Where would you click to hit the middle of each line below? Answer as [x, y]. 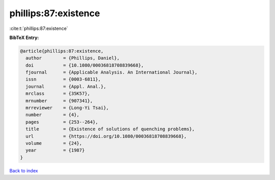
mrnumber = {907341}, [59, 101]
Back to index [24, 170]
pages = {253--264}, [62, 122]
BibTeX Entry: [24, 38]
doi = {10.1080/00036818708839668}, [85, 65]
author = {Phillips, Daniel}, [73, 58]
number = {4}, [53, 115]
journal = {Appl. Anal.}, [66, 86]
